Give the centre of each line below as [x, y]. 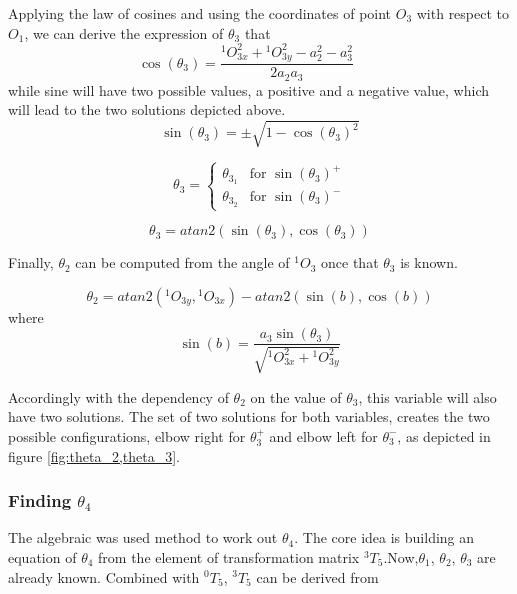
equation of [42, 556]
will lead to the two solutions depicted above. [147, 109]
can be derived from [317, 576]
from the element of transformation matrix [229, 556]
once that [350, 262]
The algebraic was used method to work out [143, 537]
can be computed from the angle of [182, 262]
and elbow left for [323, 435]
